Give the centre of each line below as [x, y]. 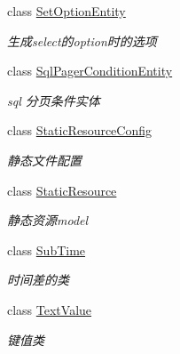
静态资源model [48, 220]
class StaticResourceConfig [80, 130]
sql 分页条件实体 [54, 100]
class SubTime [47, 249]
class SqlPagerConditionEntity [90, 71]
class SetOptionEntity [67, 11]
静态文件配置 [44, 160]
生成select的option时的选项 [82, 40]
